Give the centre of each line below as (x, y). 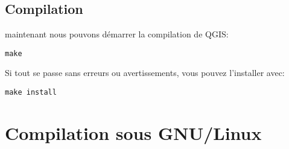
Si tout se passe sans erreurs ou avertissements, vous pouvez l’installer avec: (145, 73)
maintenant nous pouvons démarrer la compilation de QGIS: (117, 34)
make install (31, 93)
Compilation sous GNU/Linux (133, 132)
